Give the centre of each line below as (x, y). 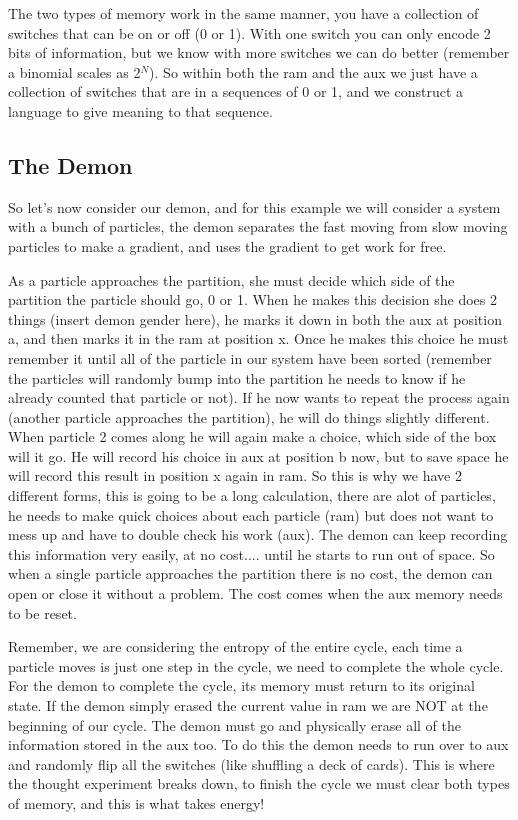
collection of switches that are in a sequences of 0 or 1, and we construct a (236, 91)
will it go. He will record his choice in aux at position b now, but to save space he (258, 455)
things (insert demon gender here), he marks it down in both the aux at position (255, 318)
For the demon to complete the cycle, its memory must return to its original (241, 685)
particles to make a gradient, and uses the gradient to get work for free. (227, 245)
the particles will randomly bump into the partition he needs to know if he (237, 377)
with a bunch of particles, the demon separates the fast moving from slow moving (258, 226)
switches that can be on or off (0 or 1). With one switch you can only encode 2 (249, 32)
